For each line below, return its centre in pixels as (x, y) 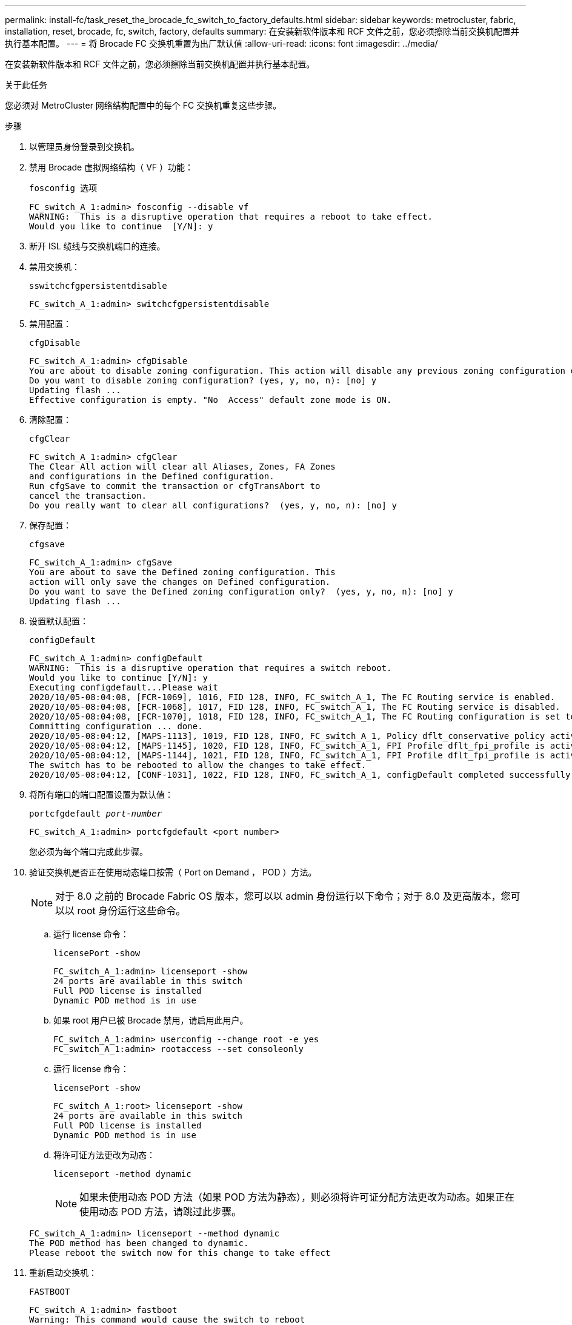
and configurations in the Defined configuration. (152, 476)
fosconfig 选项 (63, 188)
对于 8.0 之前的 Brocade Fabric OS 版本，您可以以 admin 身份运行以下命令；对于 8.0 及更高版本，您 (283, 896)
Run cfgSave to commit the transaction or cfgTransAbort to (175, 486)
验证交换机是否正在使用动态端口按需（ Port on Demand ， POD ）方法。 (173, 872)
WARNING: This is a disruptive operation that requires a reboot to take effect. (231, 217)
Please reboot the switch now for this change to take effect (180, 1253)
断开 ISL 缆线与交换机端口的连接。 (97, 246)
